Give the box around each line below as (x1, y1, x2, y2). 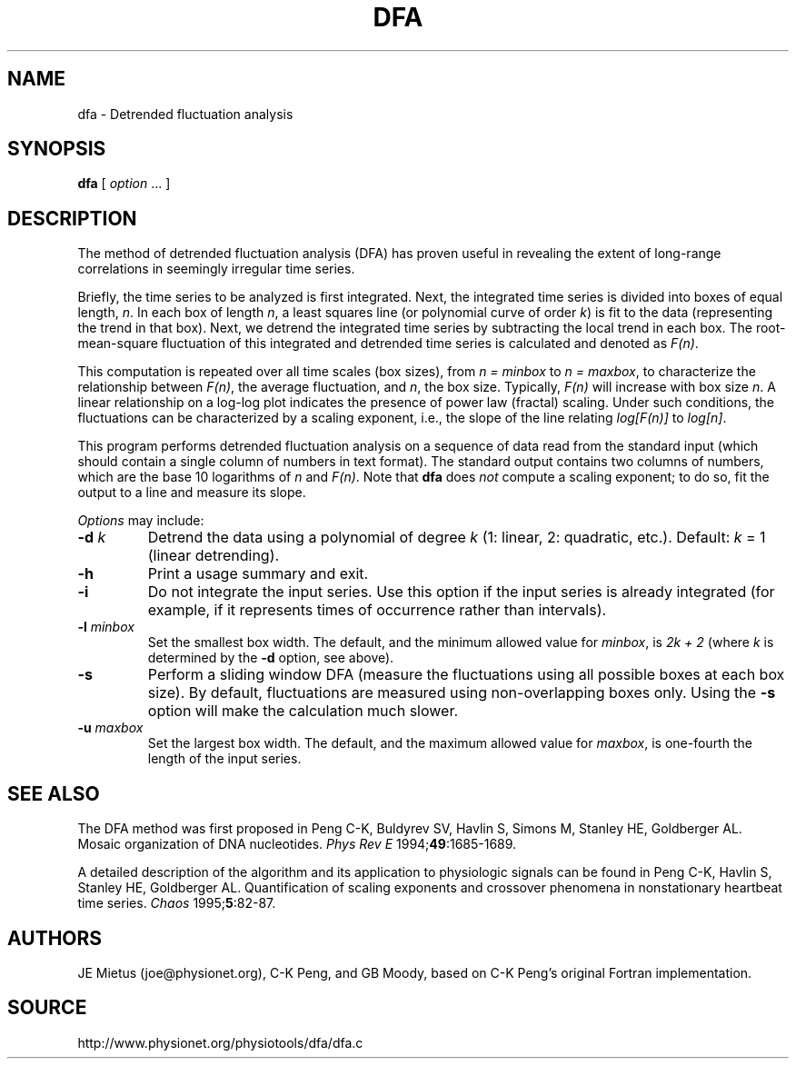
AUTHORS (7, 926, 103, 950)
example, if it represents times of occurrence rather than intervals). (147, 601, 607, 620)
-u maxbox (77, 720, 144, 736)
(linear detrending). (147, 546, 280, 565)
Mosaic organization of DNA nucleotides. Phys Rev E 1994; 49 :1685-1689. (77, 836, 517, 852)
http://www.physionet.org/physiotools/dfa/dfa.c (77, 1034, 363, 1051)
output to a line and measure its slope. (77, 484, 306, 501)
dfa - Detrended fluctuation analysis (77, 105, 294, 122)
